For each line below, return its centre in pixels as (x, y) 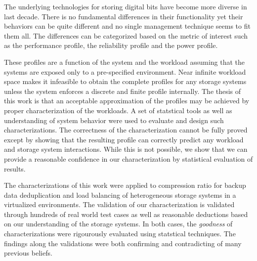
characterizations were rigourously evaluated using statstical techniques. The (120, 234)
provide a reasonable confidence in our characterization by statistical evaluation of (128, 158)
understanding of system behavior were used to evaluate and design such (114, 120)
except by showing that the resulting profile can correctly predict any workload (124, 139)
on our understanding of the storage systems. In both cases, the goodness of (118, 224)
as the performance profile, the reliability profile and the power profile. (111, 45)
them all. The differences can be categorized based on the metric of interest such (126, 35)
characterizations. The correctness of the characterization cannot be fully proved (126, 130)
